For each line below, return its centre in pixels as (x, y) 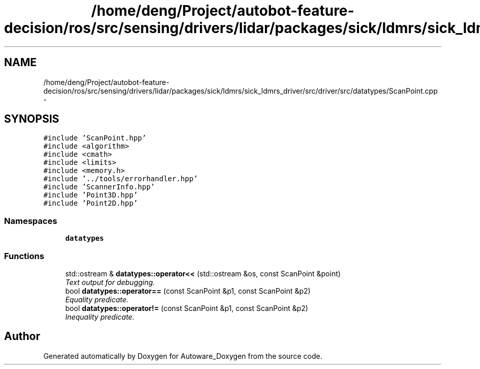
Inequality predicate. (100, 317)
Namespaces (31, 221)
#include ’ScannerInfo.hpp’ (99, 187)
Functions (24, 256)
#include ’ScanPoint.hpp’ (95, 138)
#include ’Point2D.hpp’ (91, 203)
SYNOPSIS (32, 119)
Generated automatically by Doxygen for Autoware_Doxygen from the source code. (183, 356)
